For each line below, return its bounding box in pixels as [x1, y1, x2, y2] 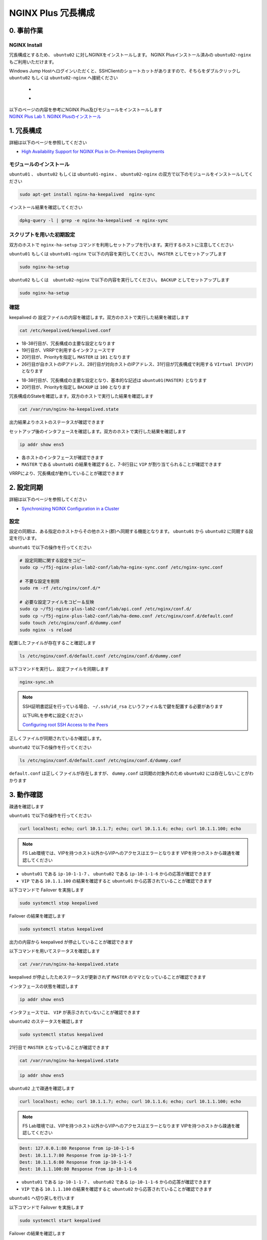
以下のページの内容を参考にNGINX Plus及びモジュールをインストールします [9, 107, 163, 113]
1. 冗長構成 [9, 126, 42, 135]
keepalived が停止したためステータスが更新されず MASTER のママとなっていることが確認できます [9, 974, 206, 980]
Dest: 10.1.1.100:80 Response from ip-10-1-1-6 [19, 1166, 137, 1172]
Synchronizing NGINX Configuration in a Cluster [21, 505, 120, 511]
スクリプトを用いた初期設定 [9, 231, 75, 238]
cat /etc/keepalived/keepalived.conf [19, 327, 111, 333]
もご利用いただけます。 [9, 59, 57, 64]
